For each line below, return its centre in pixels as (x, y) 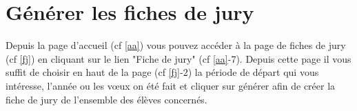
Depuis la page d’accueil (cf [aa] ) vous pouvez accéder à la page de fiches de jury (176, 45)
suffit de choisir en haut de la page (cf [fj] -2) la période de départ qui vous (162, 72)
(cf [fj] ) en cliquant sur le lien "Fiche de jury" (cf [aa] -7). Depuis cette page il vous (178, 58)
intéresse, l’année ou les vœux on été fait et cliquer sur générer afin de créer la (171, 85)
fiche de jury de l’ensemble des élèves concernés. (106, 99)
